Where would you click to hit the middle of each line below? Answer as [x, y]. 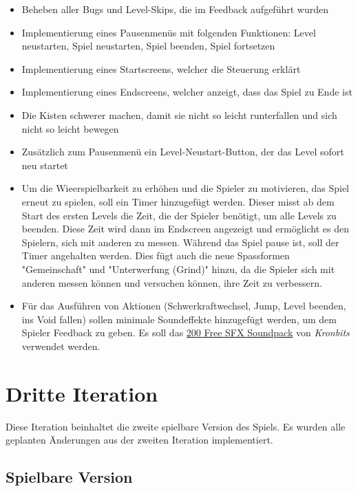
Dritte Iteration [82, 393]
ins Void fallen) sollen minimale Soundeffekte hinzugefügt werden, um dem [179, 319]
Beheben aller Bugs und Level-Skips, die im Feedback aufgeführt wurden [175, 9]
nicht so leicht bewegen [70, 128]
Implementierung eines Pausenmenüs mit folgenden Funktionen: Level [169, 32]
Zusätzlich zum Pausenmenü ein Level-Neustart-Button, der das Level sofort [183, 152]
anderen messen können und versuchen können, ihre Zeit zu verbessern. [172, 282]
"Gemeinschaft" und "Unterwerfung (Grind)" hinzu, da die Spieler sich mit [178, 269]
